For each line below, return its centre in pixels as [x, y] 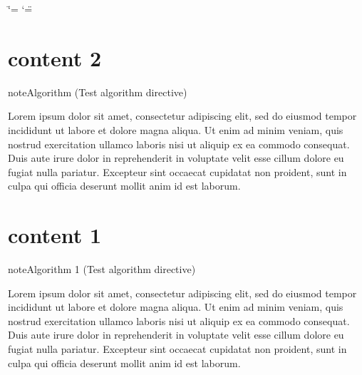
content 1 [55, 235]
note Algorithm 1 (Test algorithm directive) [102, 269]
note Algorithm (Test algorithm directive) [98, 92]
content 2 [55, 57]
